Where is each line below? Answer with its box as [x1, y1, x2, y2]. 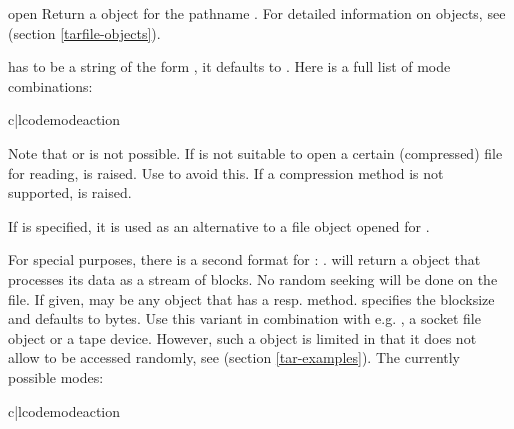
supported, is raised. [8, 182, 132, 203]
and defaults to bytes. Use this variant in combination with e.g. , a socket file [8, 308, 481, 329]
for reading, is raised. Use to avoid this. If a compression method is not [8, 162, 444, 183]
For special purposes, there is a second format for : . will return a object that [8, 249, 481, 270]
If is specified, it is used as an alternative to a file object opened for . [8, 215, 430, 236]
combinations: [8, 75, 93, 96]
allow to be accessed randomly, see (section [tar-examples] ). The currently [8, 347, 461, 368]
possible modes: [8, 366, 104, 387]
